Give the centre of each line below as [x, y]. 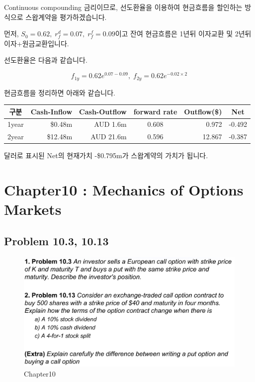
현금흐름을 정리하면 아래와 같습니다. [60, 92]
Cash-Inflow [51, 111]
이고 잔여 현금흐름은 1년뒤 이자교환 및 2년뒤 [183, 34]
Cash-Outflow [103, 111]
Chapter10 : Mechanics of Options [124, 190]
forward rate [155, 111]
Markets [33, 209]
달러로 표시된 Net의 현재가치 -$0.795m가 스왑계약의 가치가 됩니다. [106, 155]
